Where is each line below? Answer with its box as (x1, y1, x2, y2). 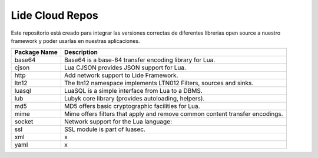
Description (64, 48, 98, 56)
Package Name (14, 48, 58, 56)
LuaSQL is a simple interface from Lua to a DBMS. (64, 87, 203, 95)
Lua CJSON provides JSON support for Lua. (64, 63, 187, 72)
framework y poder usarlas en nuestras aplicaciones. (11, 37, 140, 44)
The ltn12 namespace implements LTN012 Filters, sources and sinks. (64, 79, 254, 88)
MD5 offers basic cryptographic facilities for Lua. (64, 102, 200, 110)
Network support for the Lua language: (64, 117, 172, 126)
